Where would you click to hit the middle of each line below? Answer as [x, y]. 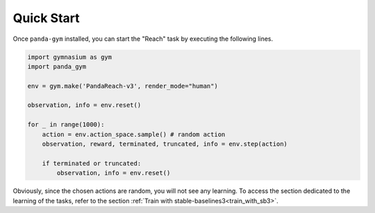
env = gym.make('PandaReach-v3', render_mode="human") [123, 86]
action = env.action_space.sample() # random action [134, 134]
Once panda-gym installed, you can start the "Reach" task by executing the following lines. [143, 39]
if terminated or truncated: [92, 163]
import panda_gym [57, 66]
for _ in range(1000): [66, 125]
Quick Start [46, 18]
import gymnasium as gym [70, 57]
